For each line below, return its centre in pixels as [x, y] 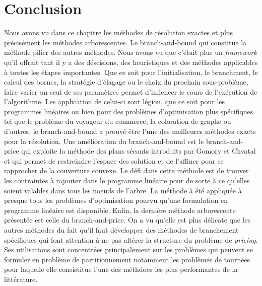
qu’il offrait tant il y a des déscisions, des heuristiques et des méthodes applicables [131, 62]
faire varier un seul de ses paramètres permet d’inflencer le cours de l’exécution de [131, 91]
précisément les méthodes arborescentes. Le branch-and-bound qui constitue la [125, 42]
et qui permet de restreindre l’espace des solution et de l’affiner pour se [114, 160]
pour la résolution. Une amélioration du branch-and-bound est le [104, 141]
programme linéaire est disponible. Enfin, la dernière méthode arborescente [120, 210]
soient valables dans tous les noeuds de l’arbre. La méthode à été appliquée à [123, 190]
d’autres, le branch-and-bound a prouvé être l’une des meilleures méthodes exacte [130, 131]
